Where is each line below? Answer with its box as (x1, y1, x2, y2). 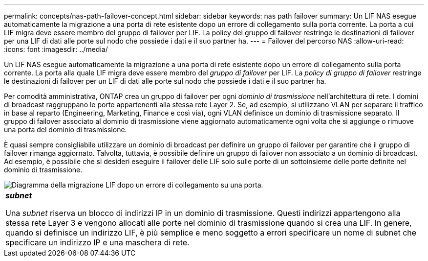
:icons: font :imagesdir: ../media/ (4, 45, 108, 53)
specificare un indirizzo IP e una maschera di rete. (5, 237, 190, 247)
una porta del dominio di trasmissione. (4, 125, 127, 134)
